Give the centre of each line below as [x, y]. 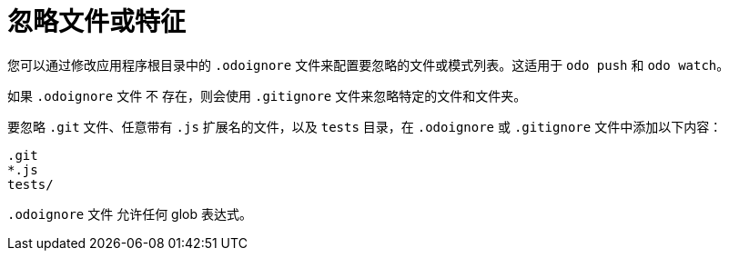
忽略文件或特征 [97, 22]
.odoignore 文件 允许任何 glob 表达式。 [130, 213]
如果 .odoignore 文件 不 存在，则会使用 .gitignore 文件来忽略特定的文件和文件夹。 [267, 95]
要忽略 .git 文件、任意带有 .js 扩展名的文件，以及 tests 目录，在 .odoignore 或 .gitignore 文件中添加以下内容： [365, 126]
